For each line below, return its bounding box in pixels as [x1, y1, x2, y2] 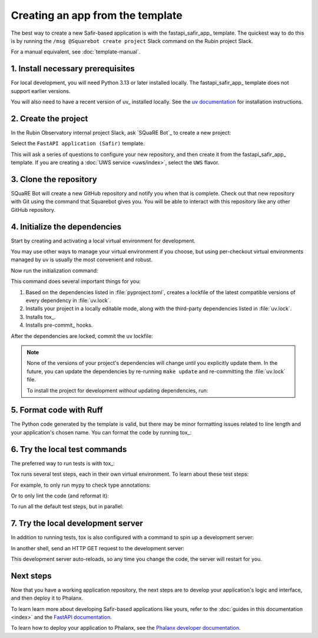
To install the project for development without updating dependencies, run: [26, 387, 208, 394]
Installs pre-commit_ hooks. [25, 321, 93, 329]
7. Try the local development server [11, 519, 144, 529]
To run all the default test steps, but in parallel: [11, 503, 124, 510]
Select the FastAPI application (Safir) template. [11, 140, 145, 147]
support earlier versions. [11, 87, 71, 94]
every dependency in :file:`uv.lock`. [25, 297, 111, 304]
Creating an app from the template [11, 9, 183, 22]
